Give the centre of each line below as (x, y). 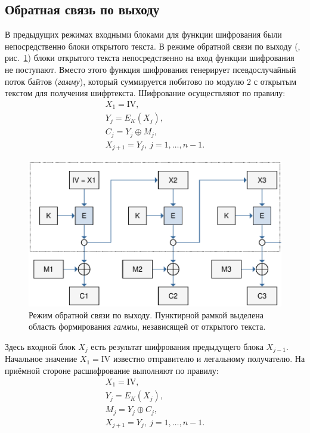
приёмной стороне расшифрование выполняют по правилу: (112, 371)
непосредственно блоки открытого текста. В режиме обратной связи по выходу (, (153, 46)
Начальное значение (41, 359)
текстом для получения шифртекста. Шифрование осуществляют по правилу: (145, 93)
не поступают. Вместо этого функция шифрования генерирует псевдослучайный (151, 69)
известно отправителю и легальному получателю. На (209, 359)
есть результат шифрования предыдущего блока (177, 347)
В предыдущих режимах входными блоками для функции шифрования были (143, 34)
